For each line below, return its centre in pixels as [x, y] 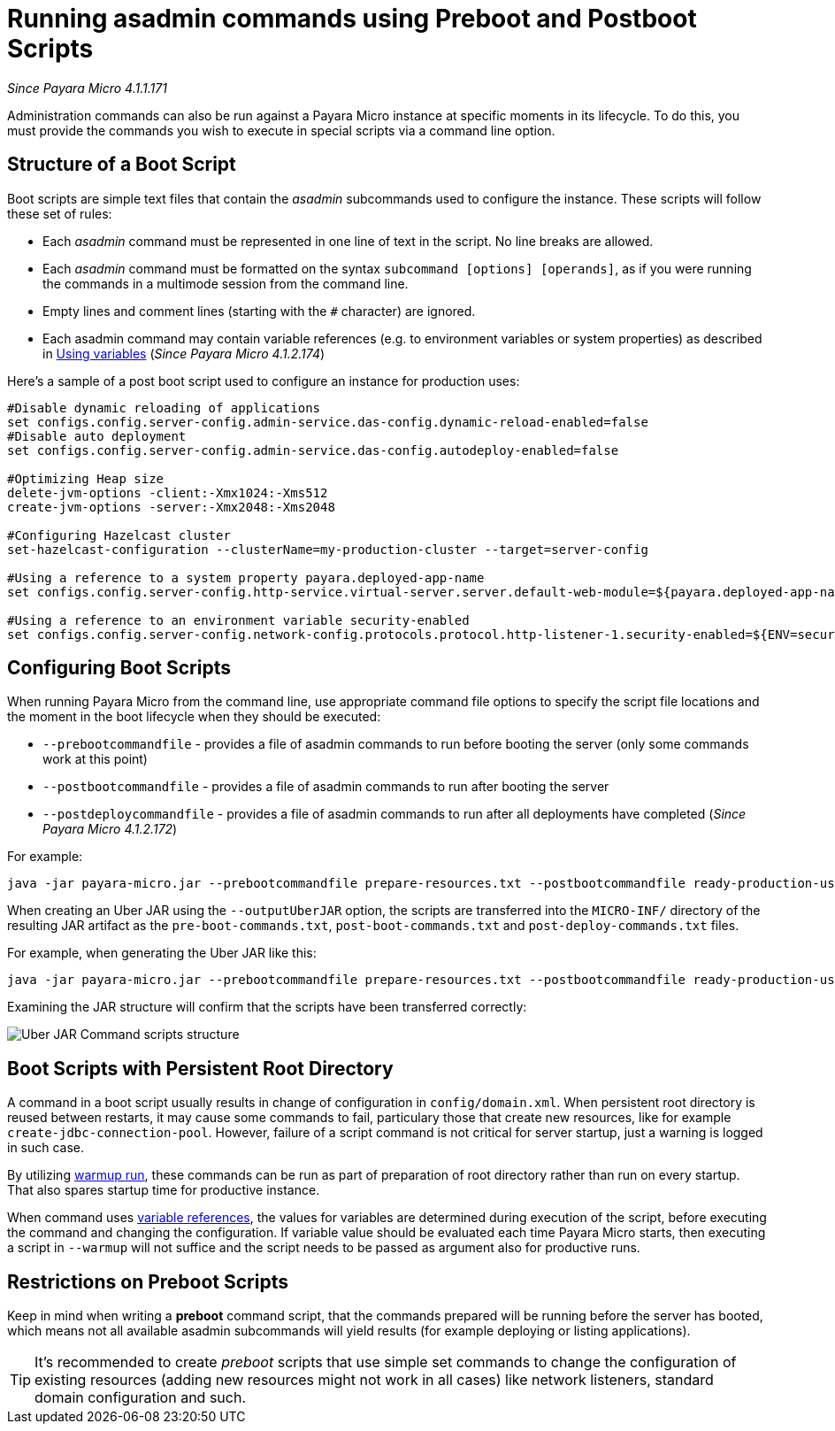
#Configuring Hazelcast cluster [119, 535]
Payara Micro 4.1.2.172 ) [110, 829]
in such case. [46, 1148]
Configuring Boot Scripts [119, 668]
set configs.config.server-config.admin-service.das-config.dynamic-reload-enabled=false [328, 422]
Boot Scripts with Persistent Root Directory [200, 1068]
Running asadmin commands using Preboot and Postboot [352, 19]
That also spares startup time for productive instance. [164, 1190]
